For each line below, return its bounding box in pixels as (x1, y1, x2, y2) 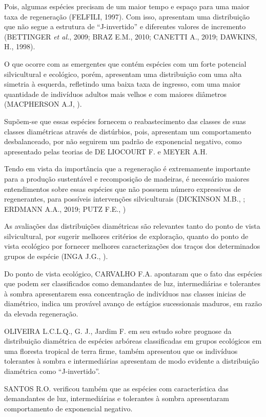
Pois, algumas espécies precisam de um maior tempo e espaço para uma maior (4, 1, 250, 11)
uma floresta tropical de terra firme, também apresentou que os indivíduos (4, 345, 238, 356)
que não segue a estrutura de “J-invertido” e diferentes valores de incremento (4, 21, 246, 32)
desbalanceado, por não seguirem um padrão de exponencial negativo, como (4, 136, 242, 147)
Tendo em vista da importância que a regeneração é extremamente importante (4, 163, 251, 174)
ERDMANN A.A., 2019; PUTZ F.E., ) (4, 203, 126, 214)
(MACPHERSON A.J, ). (4, 98, 82, 109)
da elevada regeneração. (4, 308, 78, 319)
